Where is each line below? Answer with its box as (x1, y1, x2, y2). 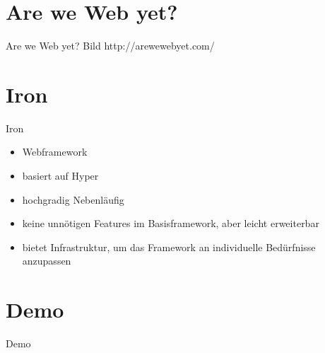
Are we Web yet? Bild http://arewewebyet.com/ (6, 38, 215, 53)
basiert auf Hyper (22, 168, 99, 183)
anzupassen (22, 253, 71, 268)
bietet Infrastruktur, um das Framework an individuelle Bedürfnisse (22, 239, 316, 254)
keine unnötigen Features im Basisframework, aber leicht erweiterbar (22, 216, 319, 231)
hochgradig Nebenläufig (22, 192, 124, 207)
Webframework (22, 144, 88, 159)
